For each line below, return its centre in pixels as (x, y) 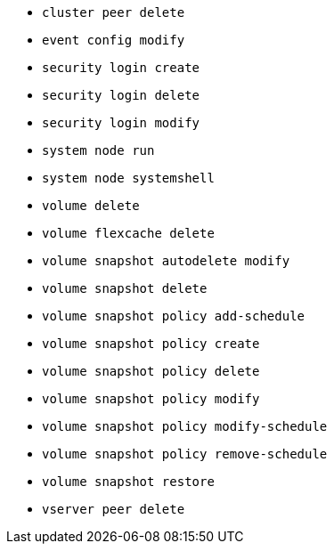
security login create (121, 68)
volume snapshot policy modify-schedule (185, 426)
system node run (98, 150)
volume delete (91, 206)
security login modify (121, 123)
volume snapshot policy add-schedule (174, 316)
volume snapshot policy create (151, 344)
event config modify (114, 40)
